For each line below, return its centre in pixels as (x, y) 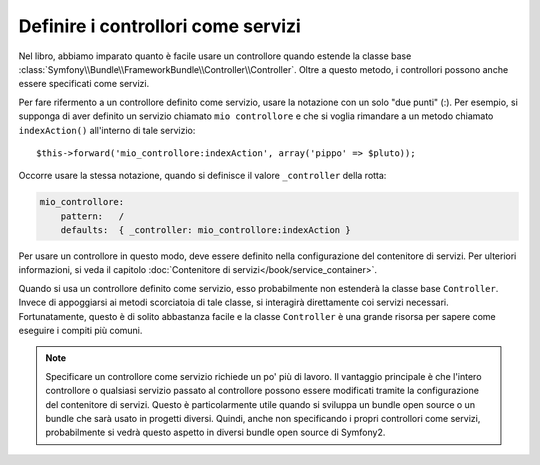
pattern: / (92, 216)
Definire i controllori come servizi (160, 26)
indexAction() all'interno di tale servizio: (107, 130)
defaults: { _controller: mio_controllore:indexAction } (205, 230)
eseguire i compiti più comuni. (80, 330)
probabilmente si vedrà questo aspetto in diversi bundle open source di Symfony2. (215, 432)
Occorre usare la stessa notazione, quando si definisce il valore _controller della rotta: (202, 176)
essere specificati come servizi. (84, 84)
